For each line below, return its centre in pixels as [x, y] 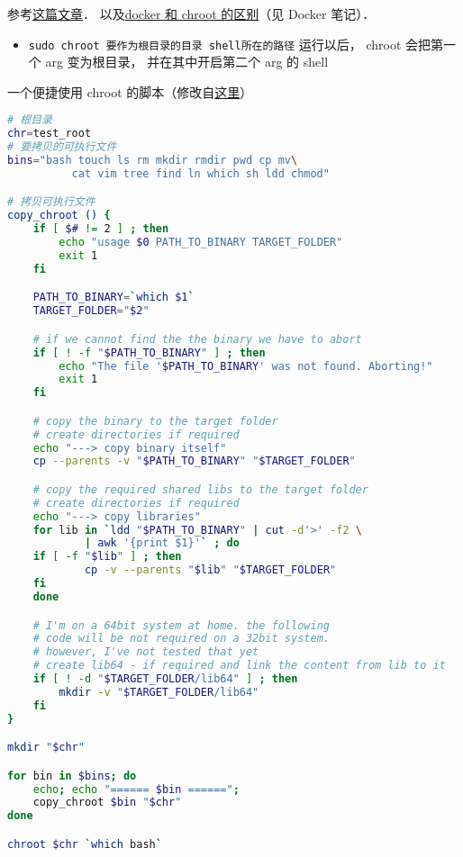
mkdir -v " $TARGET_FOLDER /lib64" [159, 692]
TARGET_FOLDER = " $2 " [91, 311]
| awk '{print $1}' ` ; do [162, 543]
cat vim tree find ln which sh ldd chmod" [200, 173]
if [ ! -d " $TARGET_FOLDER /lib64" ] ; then [165, 679]
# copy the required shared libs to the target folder [200, 489]
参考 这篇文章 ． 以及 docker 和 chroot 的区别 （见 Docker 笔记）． [191, 14]
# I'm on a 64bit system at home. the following [181, 625]
